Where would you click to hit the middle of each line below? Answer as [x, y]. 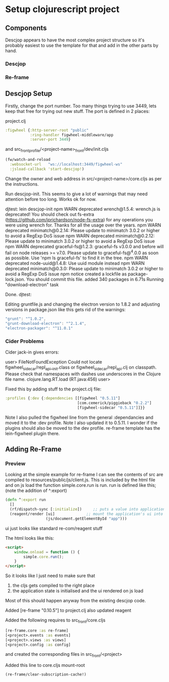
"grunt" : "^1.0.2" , [26, 319]
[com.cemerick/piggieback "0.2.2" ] [114, 403]
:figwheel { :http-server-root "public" [47, 130]
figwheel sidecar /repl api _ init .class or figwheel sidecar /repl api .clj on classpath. [81, 368]
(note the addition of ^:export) [36, 491]
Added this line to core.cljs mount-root [45, 665]
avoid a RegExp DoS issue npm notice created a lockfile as [66, 274]
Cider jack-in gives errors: [32, 352]
